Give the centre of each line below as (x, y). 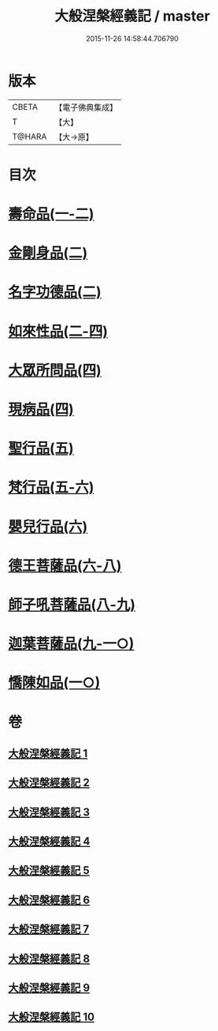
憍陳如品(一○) (54, 683)
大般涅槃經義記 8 (49, 959)
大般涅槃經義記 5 (49, 870)
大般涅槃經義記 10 (52, 1017)
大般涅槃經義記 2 (49, 783)
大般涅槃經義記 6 (49, 900)
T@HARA (30, 137)
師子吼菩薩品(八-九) (72, 604)
